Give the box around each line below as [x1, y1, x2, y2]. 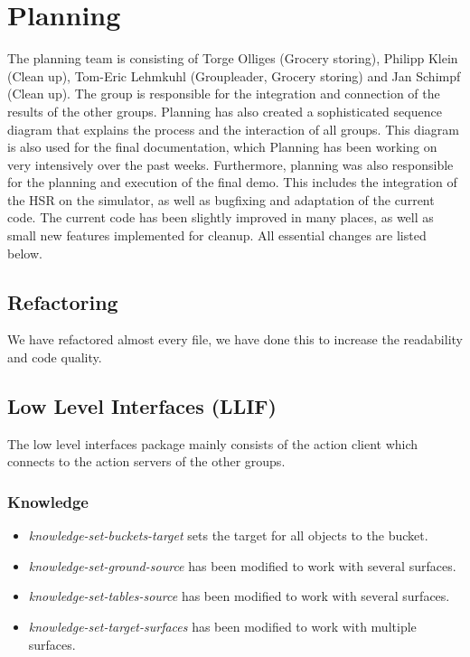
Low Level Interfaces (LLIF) [7, 392, 277, 420]
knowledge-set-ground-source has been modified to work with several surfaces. [28, 556, 456, 575]
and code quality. [7, 348, 102, 367]
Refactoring [7, 287, 118, 315]
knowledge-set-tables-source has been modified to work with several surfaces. [28, 587, 450, 605]
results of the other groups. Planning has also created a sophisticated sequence [7, 101, 442, 120]
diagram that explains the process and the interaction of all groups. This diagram [7, 119, 459, 138]
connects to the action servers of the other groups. [7, 452, 286, 471]
